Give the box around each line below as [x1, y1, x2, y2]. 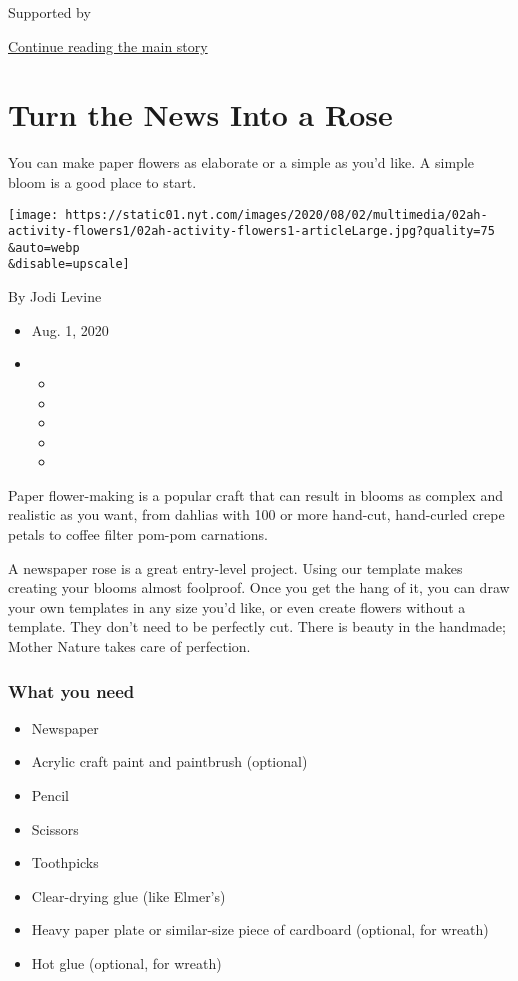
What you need [8, 678, 135, 703]
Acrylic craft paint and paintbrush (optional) [31, 751, 308, 772]
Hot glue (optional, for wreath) [31, 953, 222, 973]
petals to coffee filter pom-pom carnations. [8, 524, 268, 545]
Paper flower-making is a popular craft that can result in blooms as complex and [8, 484, 503, 505]
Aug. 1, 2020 [31, 319, 109, 340]
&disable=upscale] [8, 257, 130, 272]
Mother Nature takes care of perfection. [8, 636, 251, 657]
